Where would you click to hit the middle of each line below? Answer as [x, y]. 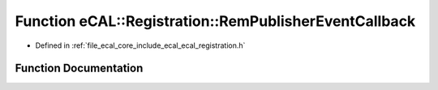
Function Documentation [79, 69]
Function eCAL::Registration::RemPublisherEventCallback [215, 21]
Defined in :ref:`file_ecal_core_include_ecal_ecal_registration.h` [140, 45]
